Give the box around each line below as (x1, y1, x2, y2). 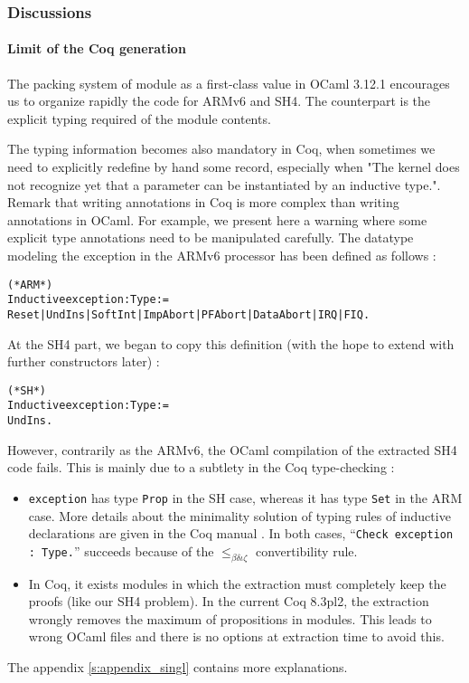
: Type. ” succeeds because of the (28, 541, 214, 560)
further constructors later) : (7, 352, 160, 371)
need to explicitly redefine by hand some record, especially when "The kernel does (7, 157, 460, 176)
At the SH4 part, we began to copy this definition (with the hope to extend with (7, 334, 455, 353)
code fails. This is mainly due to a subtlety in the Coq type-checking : (7, 458, 395, 477)
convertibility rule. (255, 541, 358, 560)
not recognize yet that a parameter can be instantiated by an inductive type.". (7, 175, 441, 194)
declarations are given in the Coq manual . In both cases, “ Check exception (28, 524, 454, 543)
